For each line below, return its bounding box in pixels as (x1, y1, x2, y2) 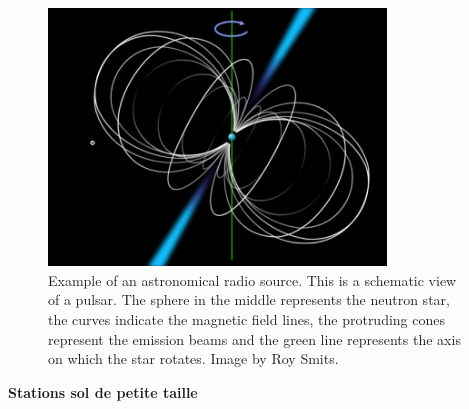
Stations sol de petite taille (8, 381, 198, 402)
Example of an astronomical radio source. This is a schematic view (48, 269, 457, 290)
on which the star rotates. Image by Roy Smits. (48, 348, 339, 369)
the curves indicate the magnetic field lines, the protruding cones (48, 309, 446, 330)
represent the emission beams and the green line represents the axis (48, 328, 461, 349)
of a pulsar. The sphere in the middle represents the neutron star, (48, 289, 450, 310)
